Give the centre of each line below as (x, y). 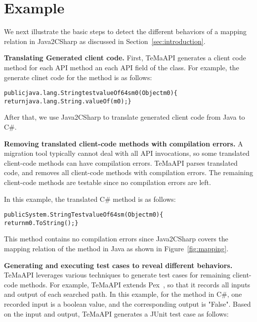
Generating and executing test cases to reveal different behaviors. (118, 265)
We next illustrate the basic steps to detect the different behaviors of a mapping (125, 31)
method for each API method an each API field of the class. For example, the (122, 67)
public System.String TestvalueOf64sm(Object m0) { (84, 215)
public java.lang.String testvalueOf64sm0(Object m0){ (91, 93)
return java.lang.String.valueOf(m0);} (68, 101)
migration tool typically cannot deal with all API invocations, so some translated (127, 153)
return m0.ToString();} (41, 223)
